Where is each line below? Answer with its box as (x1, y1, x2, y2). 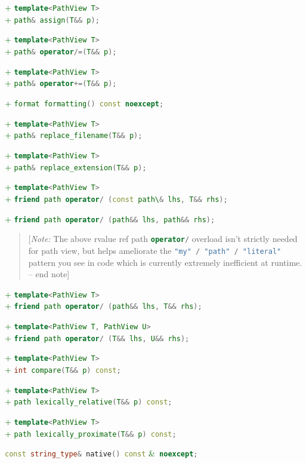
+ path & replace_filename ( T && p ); (5, 128, 143, 141)
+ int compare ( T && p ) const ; (5, 363, 121, 375)
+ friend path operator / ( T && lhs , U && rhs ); (5, 331, 190, 344)
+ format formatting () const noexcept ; (5, 96, 164, 109)
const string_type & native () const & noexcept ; (5, 447, 198, 459)
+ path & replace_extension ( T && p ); (5, 160, 147, 173)
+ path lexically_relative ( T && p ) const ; (5, 395, 172, 407)
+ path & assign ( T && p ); (5, 13, 100, 25)
